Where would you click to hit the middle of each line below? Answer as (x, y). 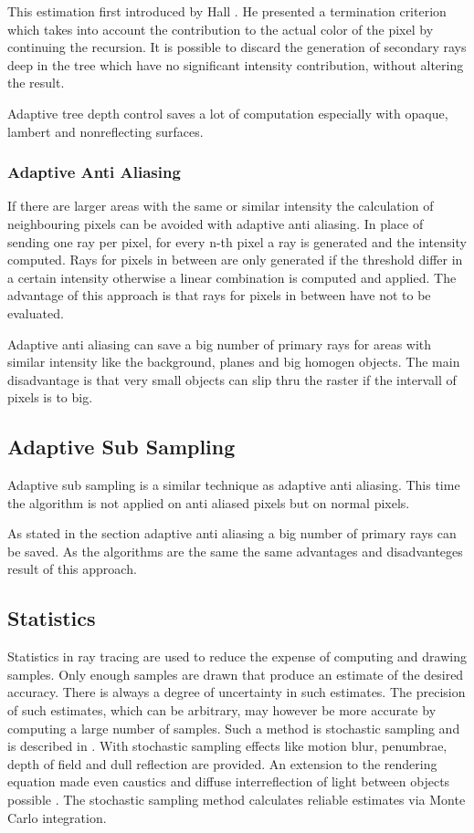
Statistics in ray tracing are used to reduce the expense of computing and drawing (237, 656)
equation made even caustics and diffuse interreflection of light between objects (229, 781)
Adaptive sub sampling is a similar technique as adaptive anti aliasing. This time (234, 485)
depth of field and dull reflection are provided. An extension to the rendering (222, 763)
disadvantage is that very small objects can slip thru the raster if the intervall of (232, 379)
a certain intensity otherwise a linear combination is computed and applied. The (232, 277)
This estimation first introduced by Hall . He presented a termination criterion (227, 11)
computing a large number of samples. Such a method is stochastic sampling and (234, 728)
